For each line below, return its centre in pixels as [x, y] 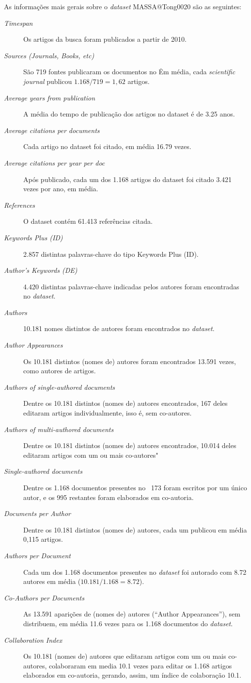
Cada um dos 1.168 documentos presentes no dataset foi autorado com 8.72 [135, 572]
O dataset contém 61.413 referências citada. [88, 221]
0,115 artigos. [43, 539]
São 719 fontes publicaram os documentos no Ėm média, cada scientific [129, 72]
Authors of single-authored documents [60, 387]
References [20, 205]
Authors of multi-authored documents [59, 429]
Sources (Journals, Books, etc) [49, 55]
